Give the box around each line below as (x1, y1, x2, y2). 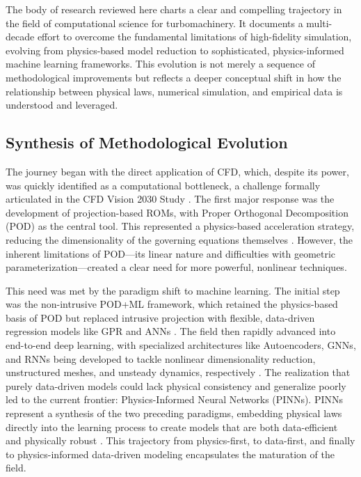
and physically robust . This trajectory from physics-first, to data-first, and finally (6, 433, 355, 448)
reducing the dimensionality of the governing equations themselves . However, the (6, 232, 353, 247)
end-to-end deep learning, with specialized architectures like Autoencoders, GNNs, (6, 338, 356, 352)
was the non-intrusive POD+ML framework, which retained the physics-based (6, 297, 338, 311)
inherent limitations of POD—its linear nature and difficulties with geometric (6, 246, 336, 260)
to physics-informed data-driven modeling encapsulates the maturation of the (6, 446, 335, 461)
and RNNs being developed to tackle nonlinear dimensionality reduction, (6, 351, 316, 366)
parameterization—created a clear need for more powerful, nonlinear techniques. (6, 260, 347, 274)
